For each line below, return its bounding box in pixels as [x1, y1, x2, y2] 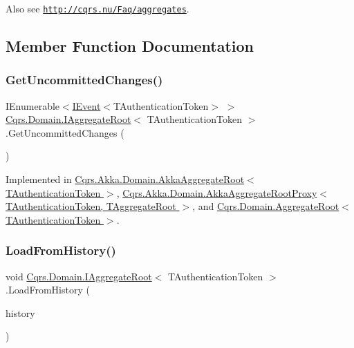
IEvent [72, 98, 101, 113]
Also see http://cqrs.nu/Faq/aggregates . [6, 1, 189, 15]
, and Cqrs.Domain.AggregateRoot [192, 199, 339, 213]
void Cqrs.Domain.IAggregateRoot [6, 269, 152, 283]
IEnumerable [6, 98, 60, 113]
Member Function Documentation [6, 35, 254, 57]
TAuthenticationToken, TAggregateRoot [6, 199, 176, 213]
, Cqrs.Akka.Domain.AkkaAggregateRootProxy [116, 185, 317, 200]
